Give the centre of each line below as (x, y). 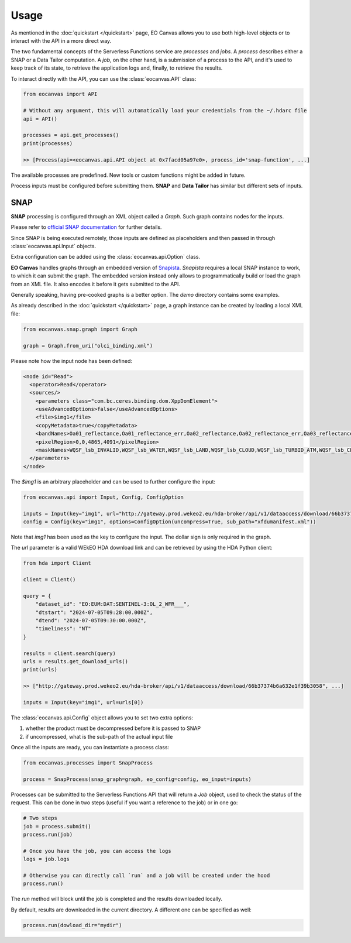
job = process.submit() (57, 826)
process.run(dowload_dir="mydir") (73, 925)
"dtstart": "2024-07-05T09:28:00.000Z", (94, 612)
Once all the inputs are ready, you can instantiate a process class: (90, 747)
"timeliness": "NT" (63, 629)
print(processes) (48, 143)
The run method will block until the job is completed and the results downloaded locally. (116, 899)
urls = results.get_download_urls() (76, 662)
